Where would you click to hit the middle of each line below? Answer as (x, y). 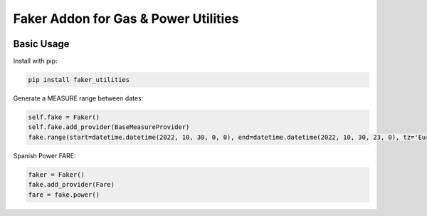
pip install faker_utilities (79, 80)
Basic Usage (41, 44)
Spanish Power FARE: (44, 155)
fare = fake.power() (64, 195)
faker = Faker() (57, 174)
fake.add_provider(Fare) (72, 185)
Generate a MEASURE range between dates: (78, 98)
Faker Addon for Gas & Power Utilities (126, 19)
